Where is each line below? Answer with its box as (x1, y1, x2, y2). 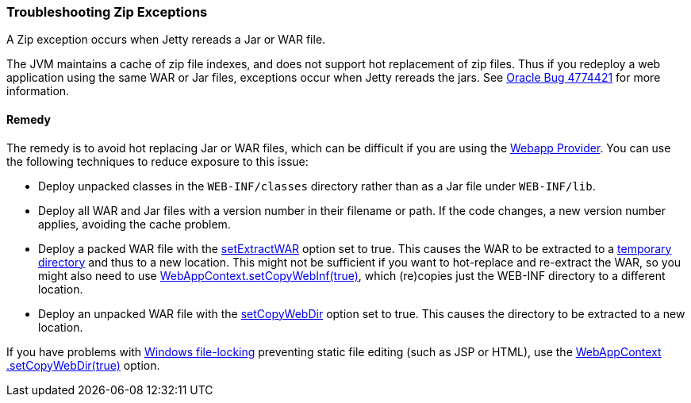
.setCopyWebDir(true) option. (6, 358, 160, 372)
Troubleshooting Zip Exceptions (6, 4, 208, 20)
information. (6, 84, 70, 98)
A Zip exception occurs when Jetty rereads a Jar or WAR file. (6, 33, 326, 47)
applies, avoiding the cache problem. (38, 217, 231, 231)
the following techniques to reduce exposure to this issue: (6, 154, 309, 168)
